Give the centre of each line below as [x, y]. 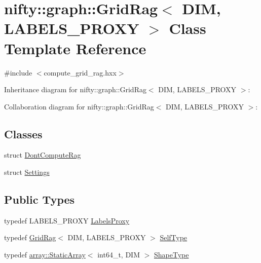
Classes [23, 134]
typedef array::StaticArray [45, 255]
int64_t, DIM [119, 255]
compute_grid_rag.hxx [80, 72]
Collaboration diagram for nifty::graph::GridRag [79, 106]
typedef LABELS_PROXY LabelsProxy [67, 220]
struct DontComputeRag [43, 155]
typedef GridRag [30, 237]
